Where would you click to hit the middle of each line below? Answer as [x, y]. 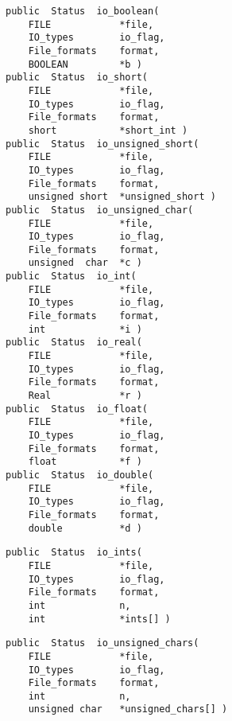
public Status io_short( [77, 78]
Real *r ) [85, 396]
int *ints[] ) [99, 619]
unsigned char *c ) [85, 263]
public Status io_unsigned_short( [102, 144]
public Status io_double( [80, 475]
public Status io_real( [74, 343]
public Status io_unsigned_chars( [102, 643]
